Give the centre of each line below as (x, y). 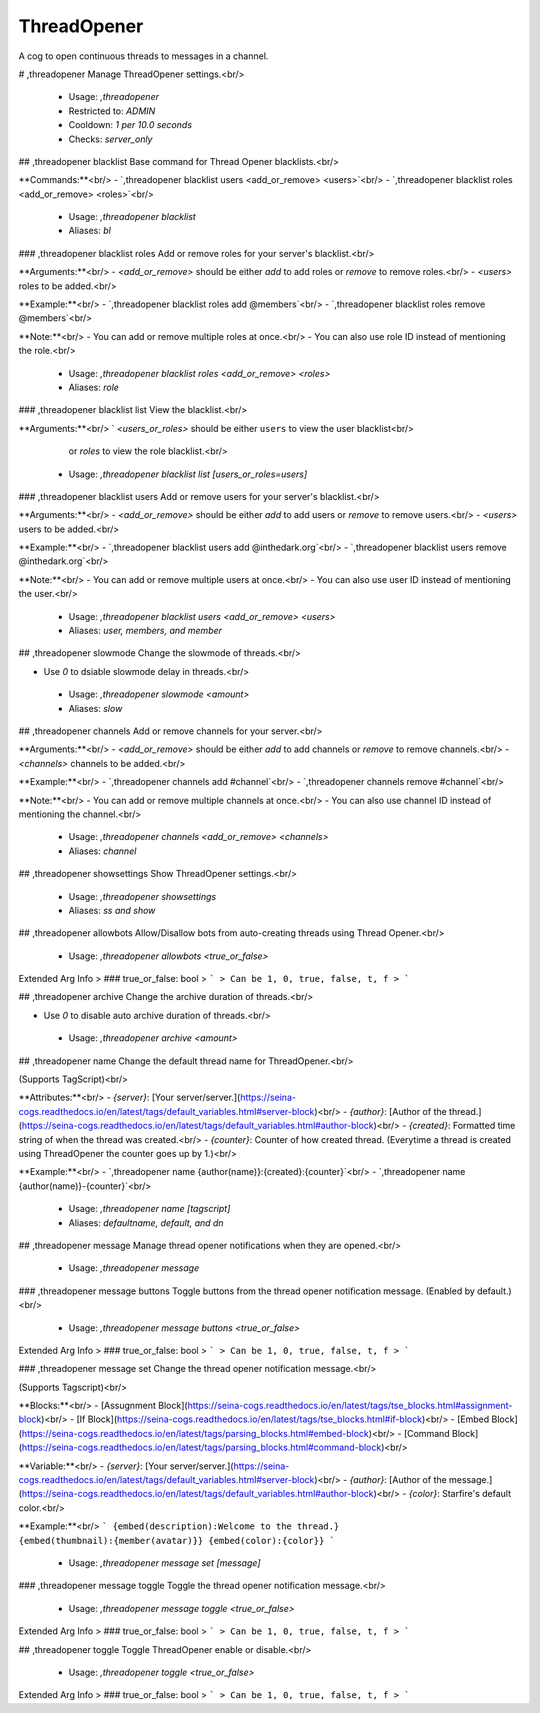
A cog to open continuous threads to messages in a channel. (143, 56)
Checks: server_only (110, 139)
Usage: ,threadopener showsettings (142, 896)
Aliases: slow (95, 708)
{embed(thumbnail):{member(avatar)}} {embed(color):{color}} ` (176, 1540)
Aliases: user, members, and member (145, 631)
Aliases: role (94, 387)
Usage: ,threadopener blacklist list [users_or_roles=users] (188, 474)
